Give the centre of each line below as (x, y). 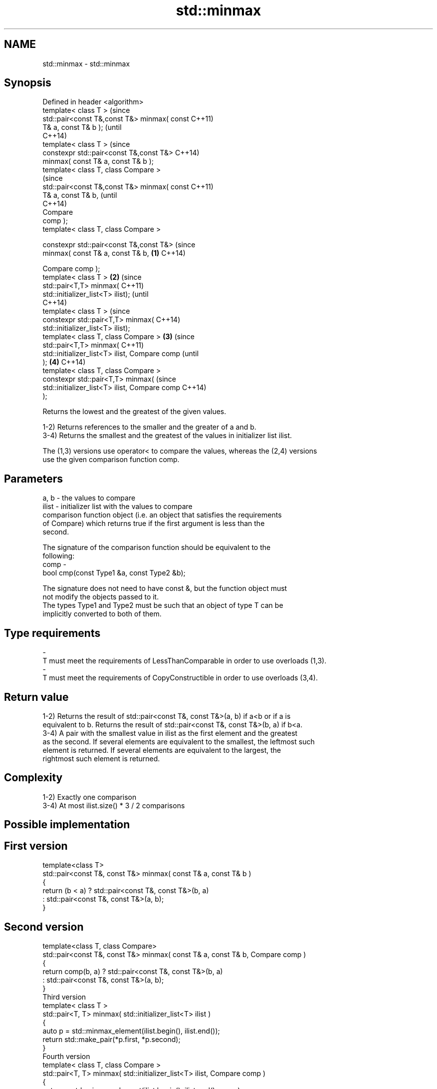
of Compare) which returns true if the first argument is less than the (154, 524)
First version (36, 846)
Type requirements (52, 633)
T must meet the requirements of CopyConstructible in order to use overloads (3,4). (180, 678)
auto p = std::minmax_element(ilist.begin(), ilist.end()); (131, 1031)
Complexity (33, 778)
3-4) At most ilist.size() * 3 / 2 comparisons (114, 805)
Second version (44, 927)
